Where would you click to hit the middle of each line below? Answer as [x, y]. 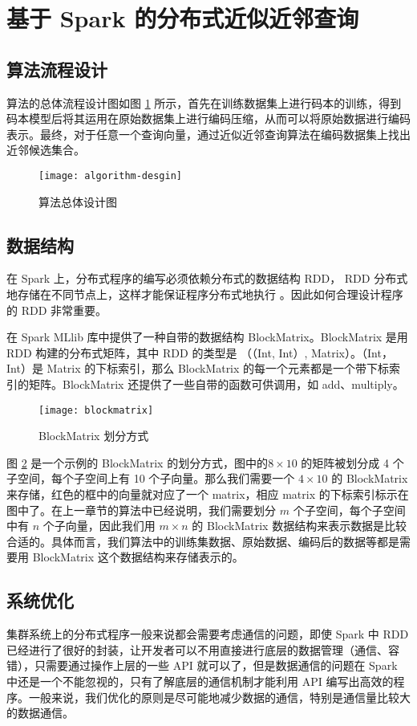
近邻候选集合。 [46, 150]
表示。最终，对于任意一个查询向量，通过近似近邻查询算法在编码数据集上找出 [208, 134]
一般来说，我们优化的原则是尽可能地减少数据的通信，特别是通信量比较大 [219, 697]
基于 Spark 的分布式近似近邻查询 [183, 18]
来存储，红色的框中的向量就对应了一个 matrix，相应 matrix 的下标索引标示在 [208, 494]
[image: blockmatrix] [96, 410]
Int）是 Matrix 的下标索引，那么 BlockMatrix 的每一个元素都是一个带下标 [198, 368]
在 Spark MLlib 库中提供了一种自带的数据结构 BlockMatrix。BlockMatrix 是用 [207, 337]
